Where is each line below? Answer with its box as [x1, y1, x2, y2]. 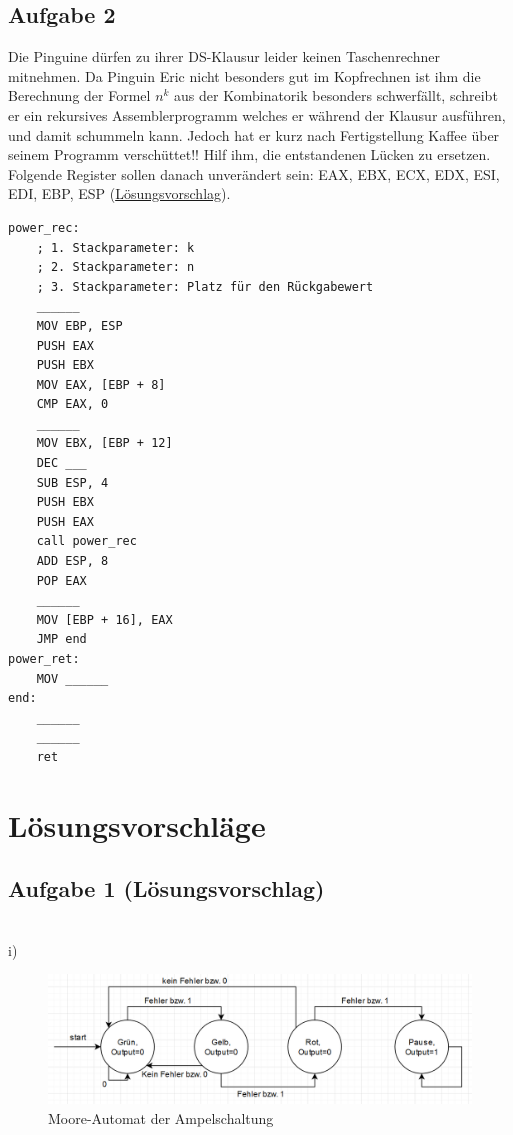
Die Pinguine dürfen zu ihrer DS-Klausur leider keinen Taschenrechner [8, 46, 440, 67]
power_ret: [8, 652, 80, 667]
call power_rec [36, 534, 137, 549]
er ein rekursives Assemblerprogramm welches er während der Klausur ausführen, [8, 104, 506, 125]
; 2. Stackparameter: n [36, 260, 195, 275]
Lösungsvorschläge [8, 804, 266, 845]
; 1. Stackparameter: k [36, 240, 195, 255]
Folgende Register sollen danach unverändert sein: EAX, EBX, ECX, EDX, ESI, [8, 163, 500, 184]
